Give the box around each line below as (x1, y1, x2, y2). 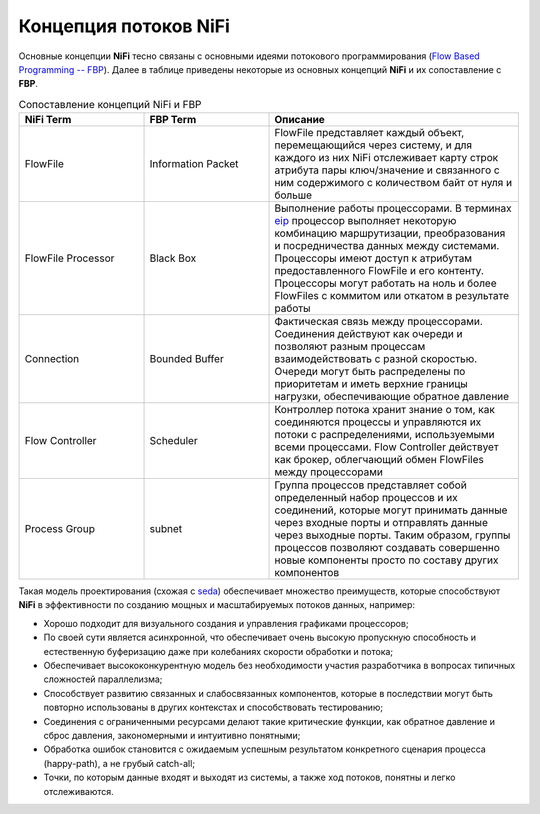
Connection (24, 352, 80, 366)
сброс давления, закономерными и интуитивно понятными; (43, 730, 301, 741)
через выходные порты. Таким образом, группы (274, 528, 511, 542)
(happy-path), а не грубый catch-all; (43, 757, 195, 769)
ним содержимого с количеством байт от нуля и (274, 176, 513, 190)
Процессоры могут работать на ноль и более (274, 276, 497, 290)
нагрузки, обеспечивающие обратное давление (274, 390, 510, 404)
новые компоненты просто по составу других (274, 553, 499, 567)
